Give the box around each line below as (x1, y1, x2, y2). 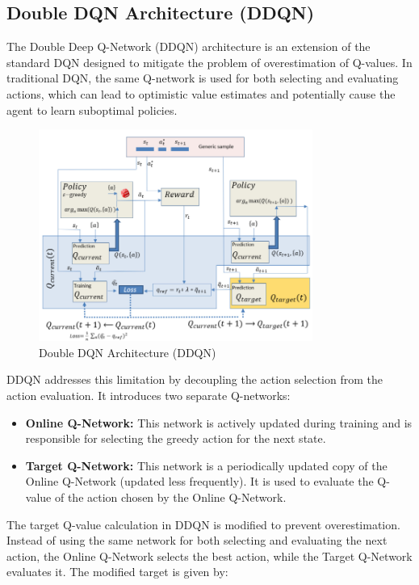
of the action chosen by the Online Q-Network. (54, 489, 287, 506)
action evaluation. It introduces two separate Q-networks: (6, 387, 291, 404)
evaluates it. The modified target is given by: (6, 563, 228, 580)
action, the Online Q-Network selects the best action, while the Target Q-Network (6, 547, 413, 564)
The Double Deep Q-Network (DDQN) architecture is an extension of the (6, 38, 371, 55)
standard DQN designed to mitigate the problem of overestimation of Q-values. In (6, 53, 413, 70)
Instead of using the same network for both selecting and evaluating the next (6, 532, 388, 549)
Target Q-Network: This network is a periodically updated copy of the (25, 457, 388, 473)
